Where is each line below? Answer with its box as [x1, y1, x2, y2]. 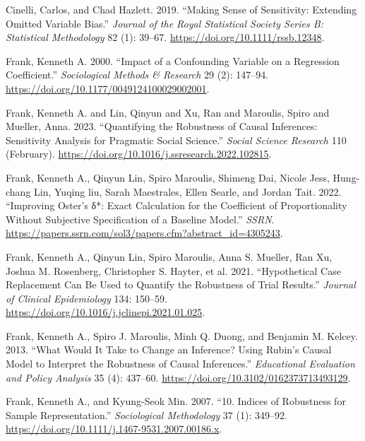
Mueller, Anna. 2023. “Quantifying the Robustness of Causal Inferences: [6, 119, 318, 134]
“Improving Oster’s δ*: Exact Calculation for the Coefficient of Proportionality [6, 198, 347, 213]
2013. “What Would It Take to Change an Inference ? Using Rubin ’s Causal [6, 342, 332, 357]
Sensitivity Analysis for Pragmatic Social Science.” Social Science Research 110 [6, 132, 347, 147]
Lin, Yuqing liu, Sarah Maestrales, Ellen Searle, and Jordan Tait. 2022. [34, 184, 342, 199]
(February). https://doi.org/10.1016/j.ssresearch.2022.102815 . [6, 146, 272, 161]
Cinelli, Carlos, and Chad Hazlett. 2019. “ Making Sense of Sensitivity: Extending [6, 2, 357, 16]
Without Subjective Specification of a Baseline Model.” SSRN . [6, 211, 275, 226]
